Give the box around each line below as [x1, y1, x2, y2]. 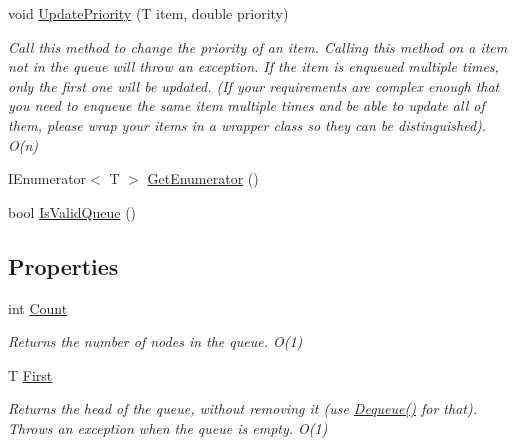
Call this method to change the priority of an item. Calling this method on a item [8, 36, 508, 57]
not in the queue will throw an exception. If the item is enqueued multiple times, [8, 56, 499, 77]
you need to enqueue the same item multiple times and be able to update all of [8, 95, 485, 116]
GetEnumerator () [147, 168, 259, 189]
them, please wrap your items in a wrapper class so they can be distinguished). [8, 114, 487, 135]
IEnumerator [8, 168, 87, 189]
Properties [8, 250, 119, 281]
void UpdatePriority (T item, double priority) [8, 3, 289, 23]
